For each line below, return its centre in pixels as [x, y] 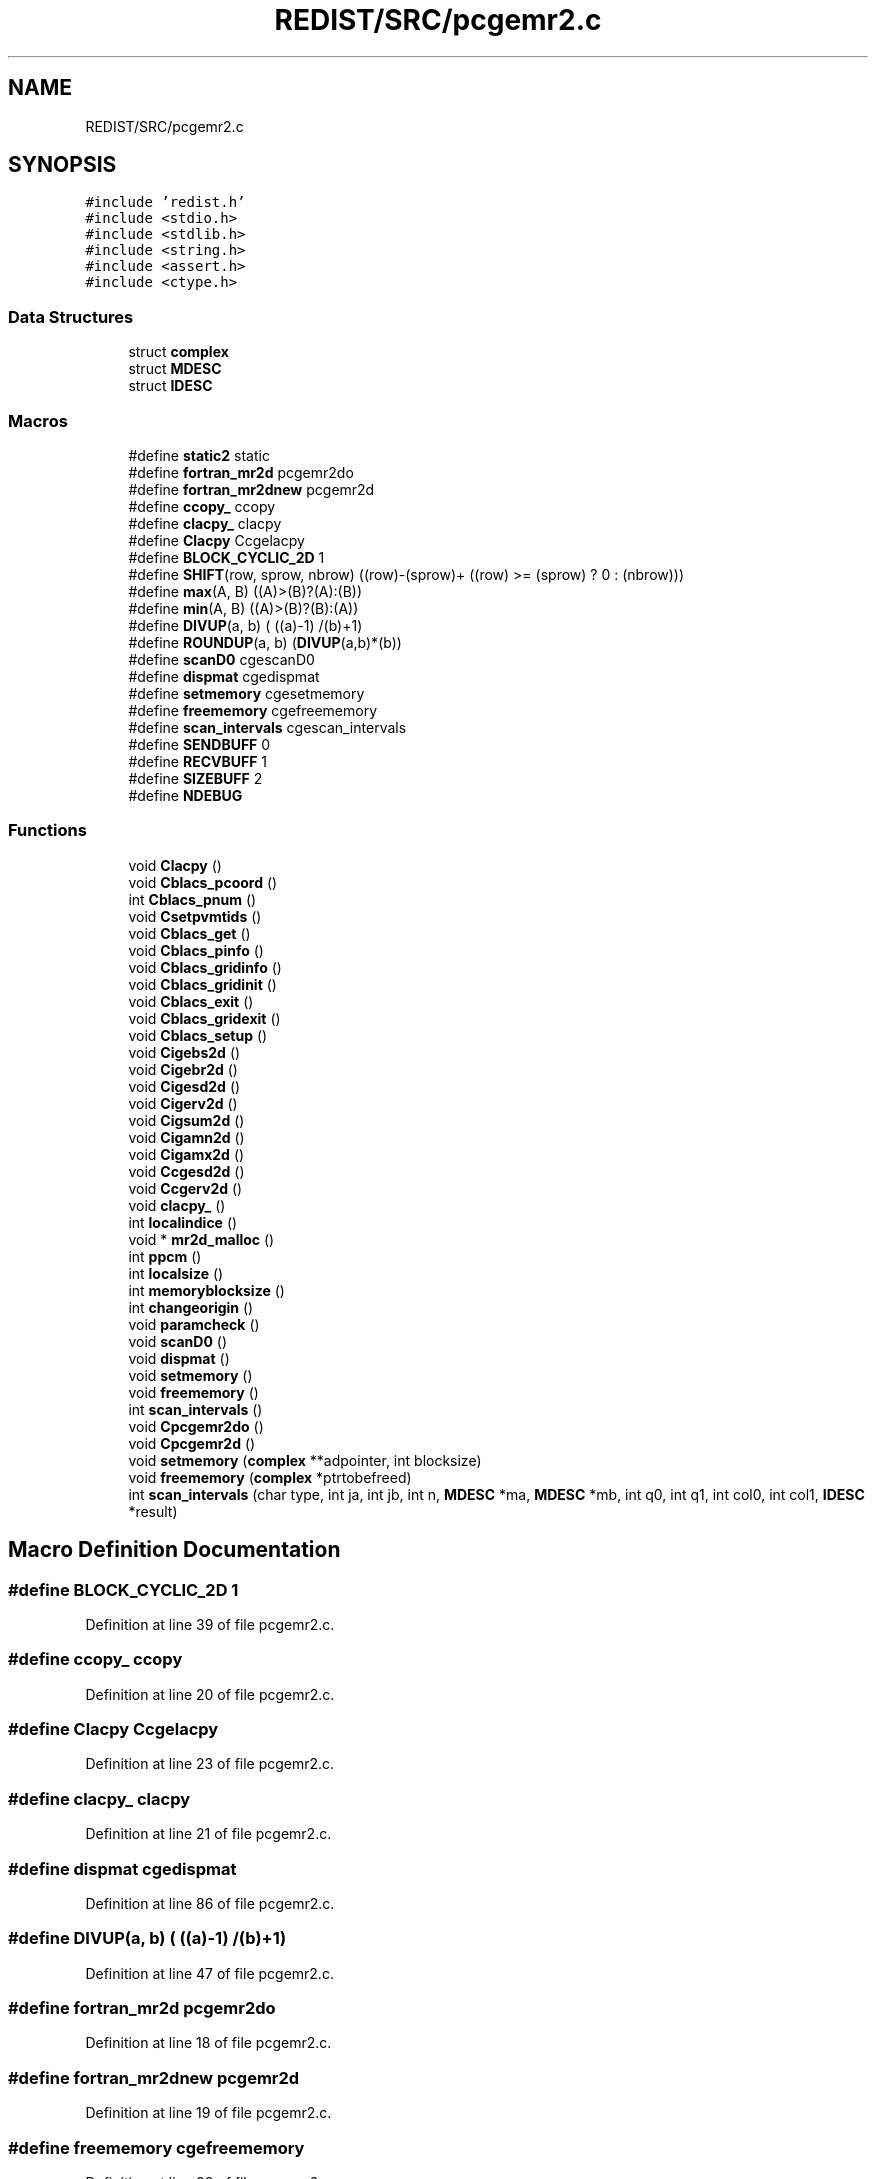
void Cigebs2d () [184, 1052]
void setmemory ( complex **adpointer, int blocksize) [305, 1460]
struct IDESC [170, 386]
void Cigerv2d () [183, 1103]
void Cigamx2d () [186, 1154]
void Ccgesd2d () [186, 1171]
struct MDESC [175, 369]
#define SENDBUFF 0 [199, 744]
